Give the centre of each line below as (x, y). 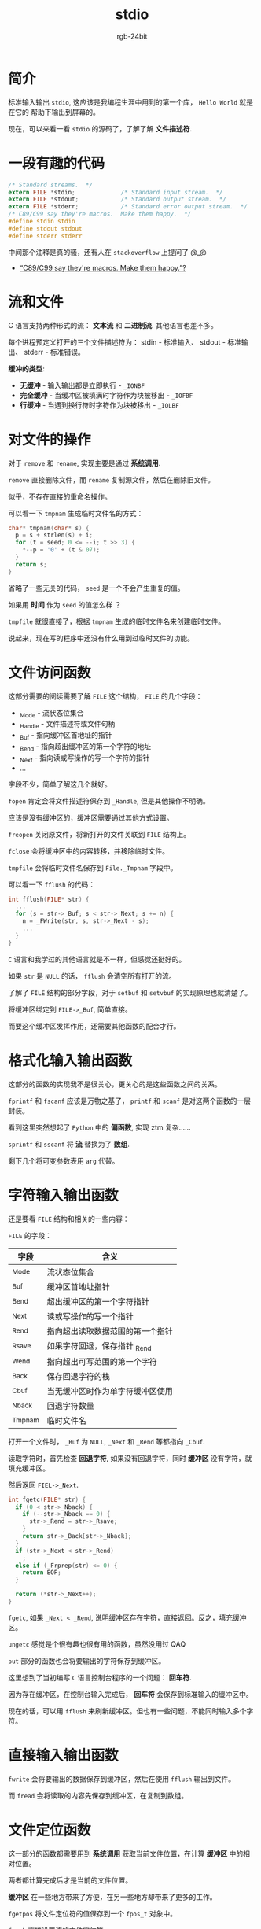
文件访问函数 (50, 672)
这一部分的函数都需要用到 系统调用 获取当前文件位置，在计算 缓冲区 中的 (126, 1853)
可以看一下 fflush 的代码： (52, 884)
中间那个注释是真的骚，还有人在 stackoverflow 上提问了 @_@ (107, 252)
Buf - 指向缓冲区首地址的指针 (66, 736)
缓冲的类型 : (27, 368)
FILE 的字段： (30, 1235)
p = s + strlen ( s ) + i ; (54, 535)
